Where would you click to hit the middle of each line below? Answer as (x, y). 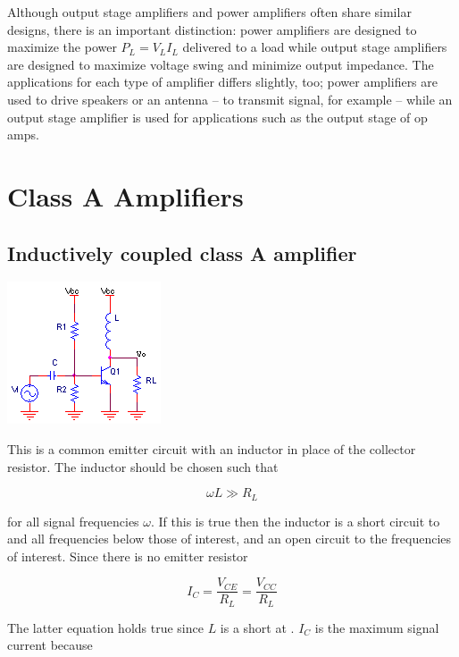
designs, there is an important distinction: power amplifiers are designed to (212, 29)
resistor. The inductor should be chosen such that (143, 466)
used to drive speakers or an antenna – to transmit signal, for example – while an (230, 99)
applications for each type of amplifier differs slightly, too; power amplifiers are (223, 82)
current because (50, 645)
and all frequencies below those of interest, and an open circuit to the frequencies (229, 539)
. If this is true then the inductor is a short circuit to (296, 521)
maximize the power (62, 47)
